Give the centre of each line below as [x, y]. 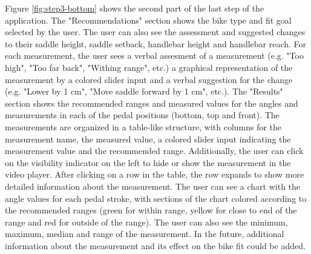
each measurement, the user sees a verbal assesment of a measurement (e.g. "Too [154, 55]
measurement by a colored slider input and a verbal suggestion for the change [149, 79]
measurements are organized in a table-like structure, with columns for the [143, 126]
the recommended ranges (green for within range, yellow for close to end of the [151, 210]
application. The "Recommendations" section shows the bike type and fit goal [148, 20]
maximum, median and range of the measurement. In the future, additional [145, 234]
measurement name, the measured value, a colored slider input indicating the [148, 139]
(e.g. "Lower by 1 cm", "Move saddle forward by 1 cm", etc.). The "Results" [144, 91]
